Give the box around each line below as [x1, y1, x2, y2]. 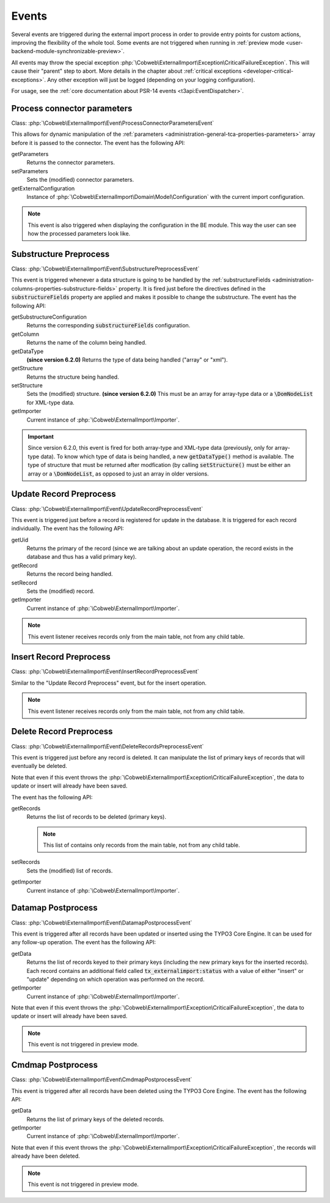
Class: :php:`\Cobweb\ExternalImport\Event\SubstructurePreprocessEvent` [11, 265, 200, 272]
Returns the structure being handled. [26, 373, 119, 381]
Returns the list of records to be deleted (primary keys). [26, 813, 167, 821]
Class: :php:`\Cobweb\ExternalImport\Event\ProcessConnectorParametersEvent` [11, 119, 214, 127]
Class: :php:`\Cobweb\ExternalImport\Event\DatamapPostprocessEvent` [11, 918, 193, 926]
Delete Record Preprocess [11, 726, 113, 737]
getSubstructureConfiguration [11, 313, 87, 321]
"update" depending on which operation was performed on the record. [26, 975, 205, 983]
